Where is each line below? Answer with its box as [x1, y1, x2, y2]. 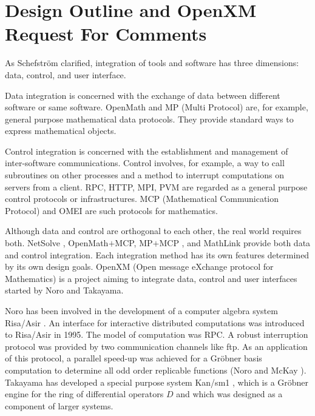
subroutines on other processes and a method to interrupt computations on [5, 169, 284, 181]
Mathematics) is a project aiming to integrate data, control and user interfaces [5, 272, 297, 284]
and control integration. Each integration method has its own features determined [5, 248, 310, 261]
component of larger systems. [5, 399, 113, 412]
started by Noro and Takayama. [5, 284, 124, 297]
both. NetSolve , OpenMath [5, 237, 109, 249]
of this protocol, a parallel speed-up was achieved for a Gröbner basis [5, 352, 262, 364]
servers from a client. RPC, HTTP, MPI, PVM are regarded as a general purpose [5, 180, 308, 193]
